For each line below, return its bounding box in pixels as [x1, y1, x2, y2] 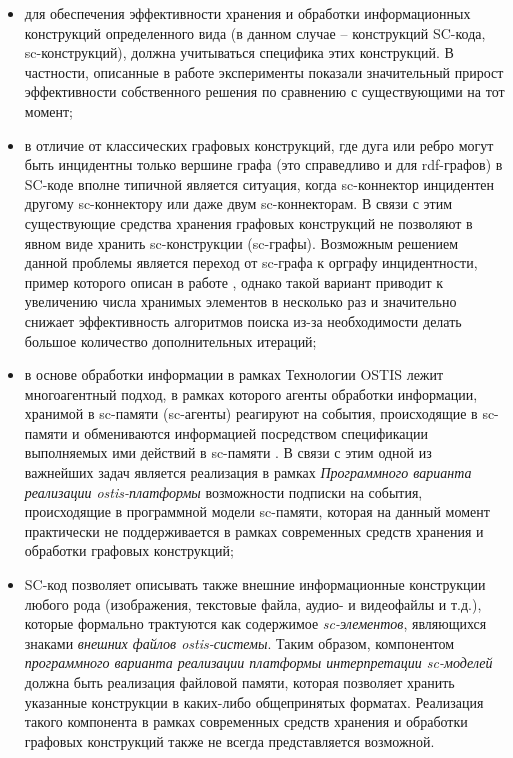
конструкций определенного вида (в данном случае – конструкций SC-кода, [24, 22, 486, 43]
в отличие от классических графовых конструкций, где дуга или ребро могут [24, 134, 494, 155]
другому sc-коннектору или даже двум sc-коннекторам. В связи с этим [24, 193, 452, 214]
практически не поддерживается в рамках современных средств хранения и [24, 520, 484, 541]
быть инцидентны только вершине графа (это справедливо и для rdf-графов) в [24, 154, 503, 175]
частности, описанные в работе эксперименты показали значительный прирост [24, 61, 504, 82]
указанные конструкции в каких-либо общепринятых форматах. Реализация [24, 691, 484, 712]
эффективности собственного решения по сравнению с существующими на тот [24, 81, 505, 102]
